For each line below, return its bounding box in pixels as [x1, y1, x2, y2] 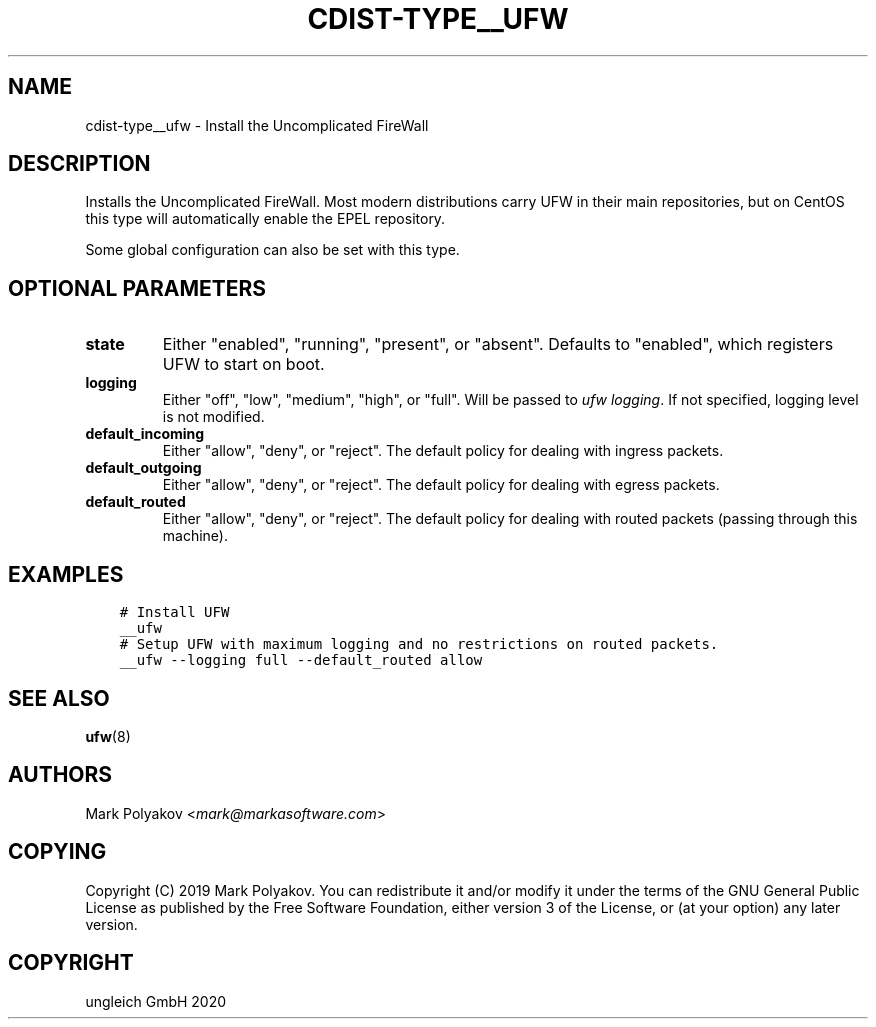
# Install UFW [119, 604, 230, 621]
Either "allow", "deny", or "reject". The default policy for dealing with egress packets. [162, 476, 720, 494]
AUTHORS [8, 762, 113, 788]
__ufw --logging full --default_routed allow [119, 652, 483, 669]
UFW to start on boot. [162, 354, 325, 375]
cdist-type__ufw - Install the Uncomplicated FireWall [85, 116, 429, 134]
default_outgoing [85, 459, 202, 477]
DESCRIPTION [8, 151, 151, 177]
